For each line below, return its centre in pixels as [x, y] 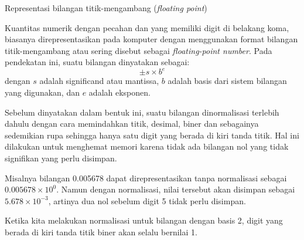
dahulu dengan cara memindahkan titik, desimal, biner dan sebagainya [132, 124]
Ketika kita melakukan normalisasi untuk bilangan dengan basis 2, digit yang [144, 220]
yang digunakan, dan [42, 92]
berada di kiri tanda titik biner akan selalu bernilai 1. [101, 232]
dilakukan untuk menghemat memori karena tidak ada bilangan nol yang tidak [147, 146]
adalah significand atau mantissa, [99, 81]
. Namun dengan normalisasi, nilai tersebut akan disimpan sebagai [176, 189]
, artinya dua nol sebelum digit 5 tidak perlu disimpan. [147, 200]
